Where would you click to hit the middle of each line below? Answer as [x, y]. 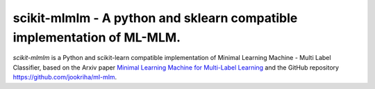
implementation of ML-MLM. [97, 37]
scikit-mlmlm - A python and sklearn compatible [155, 18]
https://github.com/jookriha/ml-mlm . [65, 77]
